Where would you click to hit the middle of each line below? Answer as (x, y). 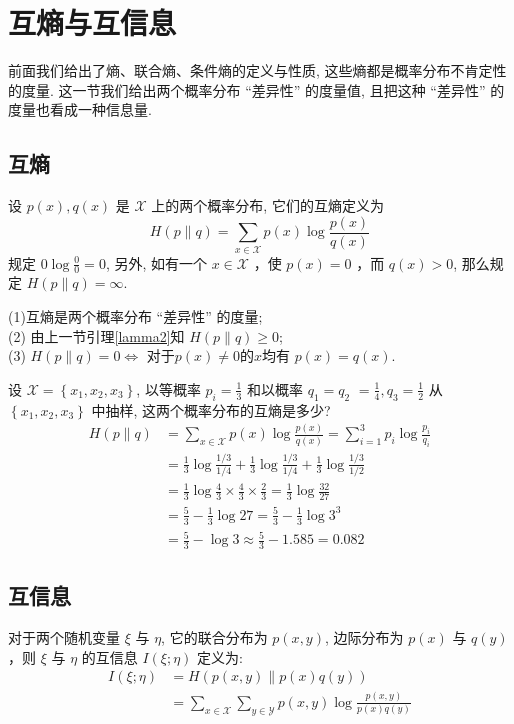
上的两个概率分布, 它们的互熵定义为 (267, 205)
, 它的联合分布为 (214, 637)
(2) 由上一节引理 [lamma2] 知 (96, 335)
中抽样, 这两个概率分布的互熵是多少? (211, 409)
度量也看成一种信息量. (80, 109)
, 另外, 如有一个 (156, 262)
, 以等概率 (168, 388)
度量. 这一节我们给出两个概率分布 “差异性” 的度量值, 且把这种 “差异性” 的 (263, 89)
